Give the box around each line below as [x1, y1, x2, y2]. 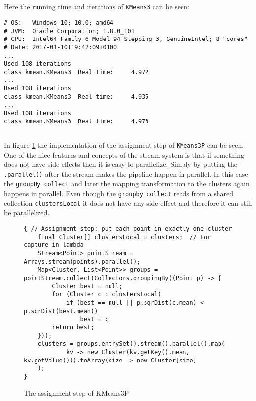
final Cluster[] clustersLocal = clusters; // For [37, 233, 211, 241]
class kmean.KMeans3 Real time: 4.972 [4, 68, 149, 76]
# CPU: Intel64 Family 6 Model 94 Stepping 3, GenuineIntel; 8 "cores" [4, 36, 248, 43]
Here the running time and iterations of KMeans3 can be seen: [4, 1, 189, 12]
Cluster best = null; [52, 282, 123, 290]
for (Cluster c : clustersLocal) [52, 291, 162, 298]
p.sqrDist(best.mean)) [24, 307, 98, 315]
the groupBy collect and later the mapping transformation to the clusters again [4, 178, 250, 189]
